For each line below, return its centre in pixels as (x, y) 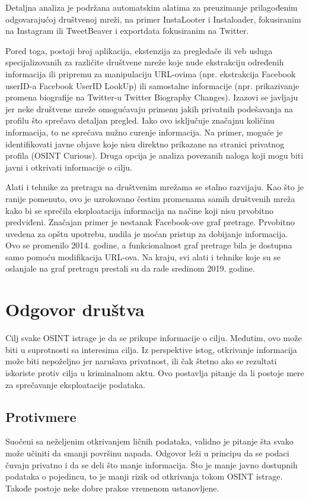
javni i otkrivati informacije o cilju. (69, 167)
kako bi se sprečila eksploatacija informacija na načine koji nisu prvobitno (139, 210)
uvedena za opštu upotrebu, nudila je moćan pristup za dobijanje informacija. (147, 233)
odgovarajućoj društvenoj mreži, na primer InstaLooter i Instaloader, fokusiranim (153, 19)
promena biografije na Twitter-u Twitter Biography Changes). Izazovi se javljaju (152, 97)
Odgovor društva (75, 309)
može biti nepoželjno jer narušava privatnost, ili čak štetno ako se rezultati (141, 361)
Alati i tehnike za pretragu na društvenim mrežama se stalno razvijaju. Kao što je (154, 187)
